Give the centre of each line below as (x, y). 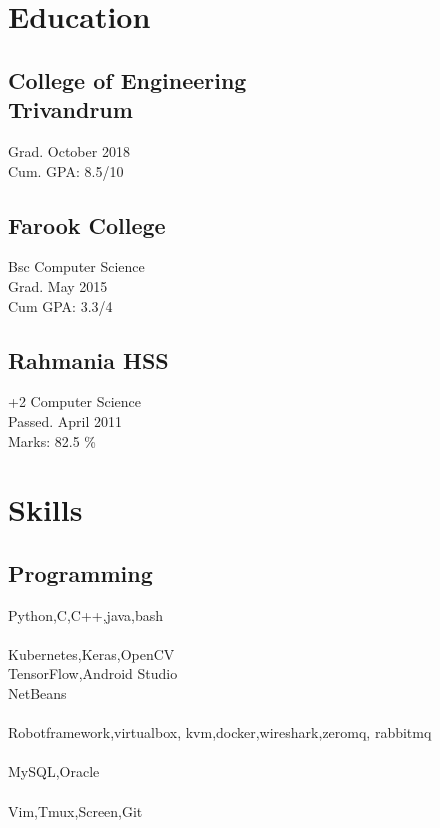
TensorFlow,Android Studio (93, 673)
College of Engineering (127, 79)
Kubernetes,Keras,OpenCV (91, 653)
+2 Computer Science (75, 401)
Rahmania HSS (88, 359)
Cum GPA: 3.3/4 (60, 305)
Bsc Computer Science (76, 266)
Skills (45, 509)
